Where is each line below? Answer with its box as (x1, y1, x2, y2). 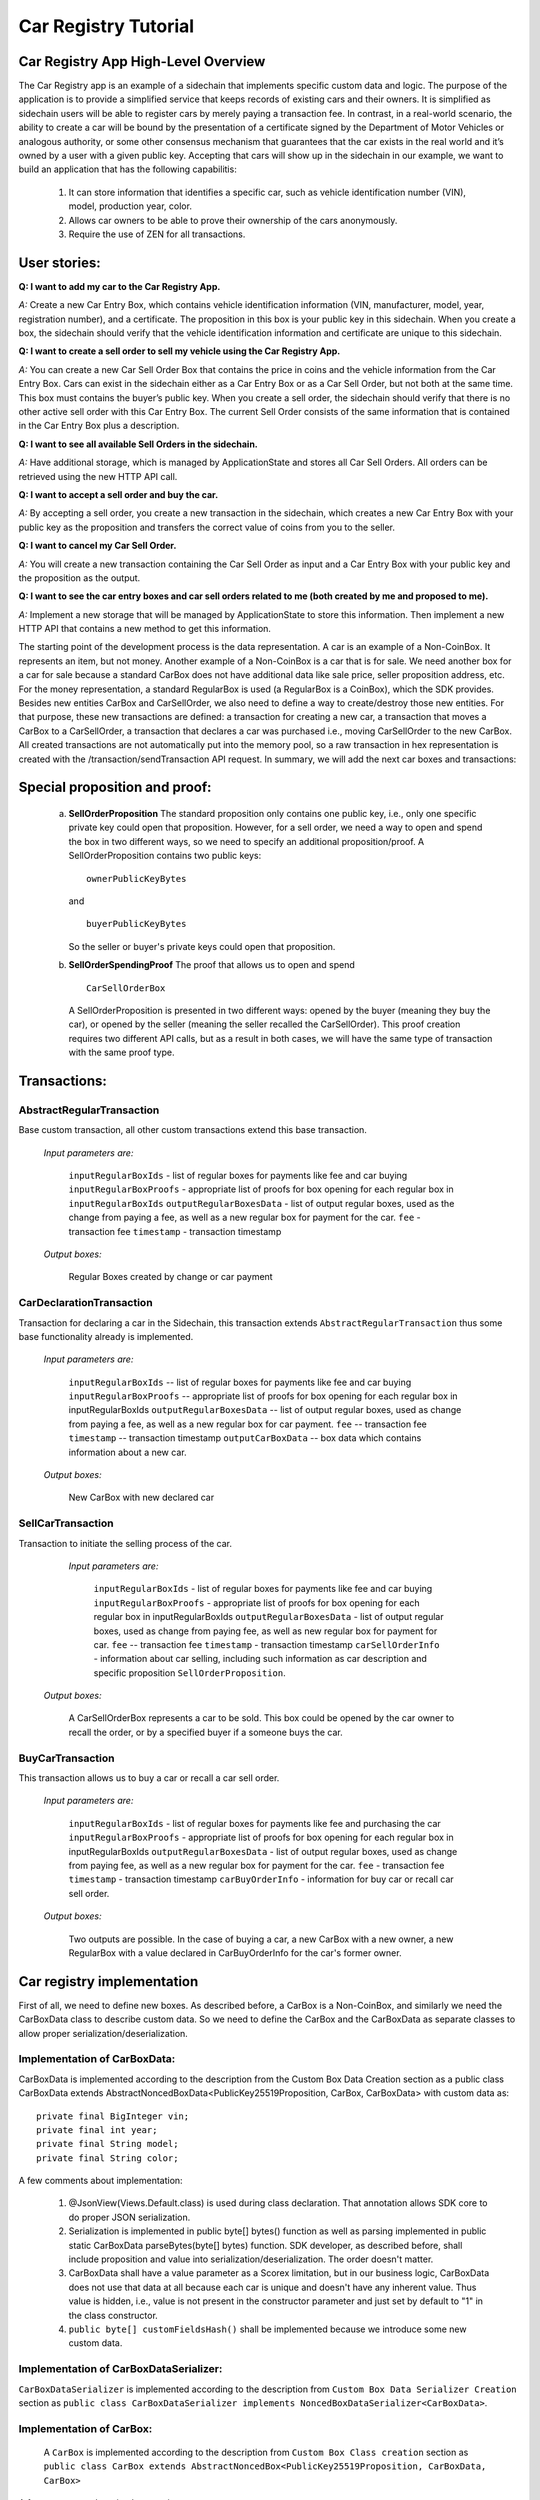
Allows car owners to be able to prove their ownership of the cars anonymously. (68, 214, 398, 226)
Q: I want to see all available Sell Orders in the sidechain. (18, 438, 259, 450)
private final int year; (36, 2124, 158, 2135)
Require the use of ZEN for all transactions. (68, 228, 246, 240)
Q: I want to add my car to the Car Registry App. (18, 280, 221, 292)
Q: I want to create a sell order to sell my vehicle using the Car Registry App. (18, 345, 341, 357)
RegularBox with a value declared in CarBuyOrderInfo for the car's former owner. (68, 1946, 402, 1959)
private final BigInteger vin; (36, 2110, 190, 2122)
